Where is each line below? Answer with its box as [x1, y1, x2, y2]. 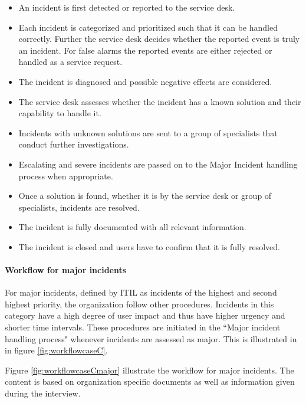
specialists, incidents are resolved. [18, 201, 140, 213]
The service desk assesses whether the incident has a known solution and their [18, 95, 301, 107]
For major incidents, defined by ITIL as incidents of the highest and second [5, 286, 277, 299]
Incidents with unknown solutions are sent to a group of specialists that [18, 126, 278, 139]
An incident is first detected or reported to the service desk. [18, 1, 235, 13]
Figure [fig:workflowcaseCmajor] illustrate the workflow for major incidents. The [5, 363, 294, 376]
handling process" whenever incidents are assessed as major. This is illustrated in [5, 332, 297, 345]
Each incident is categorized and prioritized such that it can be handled [18, 21, 278, 33]
